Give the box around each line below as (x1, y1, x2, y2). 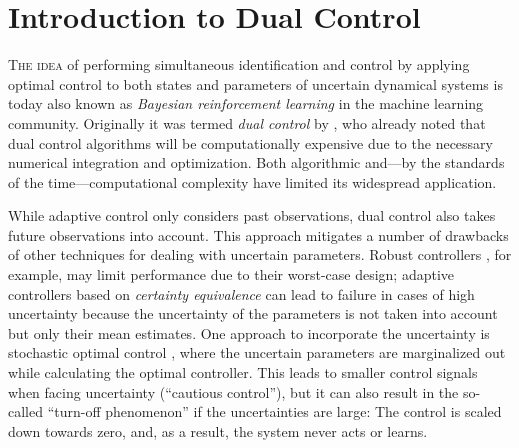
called (8, 401, 43, 422)
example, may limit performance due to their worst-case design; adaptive (8, 264, 455, 285)
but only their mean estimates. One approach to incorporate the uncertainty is (8, 322, 490, 343)
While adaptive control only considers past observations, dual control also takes (8, 205, 496, 226)
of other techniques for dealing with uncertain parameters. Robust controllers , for (8, 244, 512, 265)
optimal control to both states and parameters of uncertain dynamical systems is (8, 73, 503, 94)
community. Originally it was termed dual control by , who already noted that (8, 112, 486, 133)
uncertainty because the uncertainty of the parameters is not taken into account (8, 303, 498, 324)
